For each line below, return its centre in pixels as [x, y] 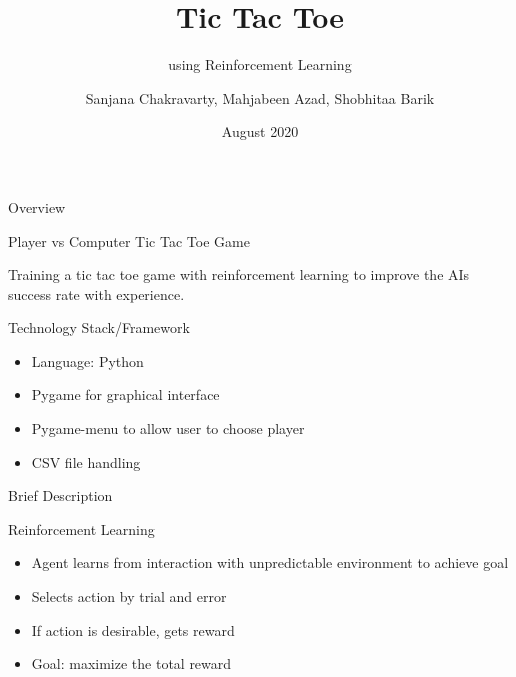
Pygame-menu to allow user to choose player [168, 428]
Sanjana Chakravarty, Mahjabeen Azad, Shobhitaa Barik [260, 97]
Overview [37, 206]
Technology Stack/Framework [99, 327]
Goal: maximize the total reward [131, 663]
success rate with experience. [96, 293]
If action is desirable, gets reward [133, 629]
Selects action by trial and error [129, 596]
